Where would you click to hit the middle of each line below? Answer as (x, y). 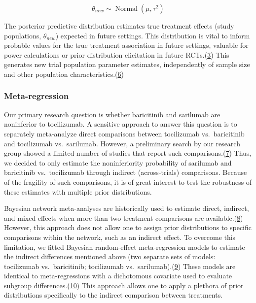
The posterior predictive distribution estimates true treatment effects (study (119, 26)
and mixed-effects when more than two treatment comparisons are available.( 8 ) (124, 218)
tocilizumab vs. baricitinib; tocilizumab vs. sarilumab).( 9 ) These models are (120, 266)
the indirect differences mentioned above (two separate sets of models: (110, 256)
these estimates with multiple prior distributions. (78, 191)
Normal (126, 9)
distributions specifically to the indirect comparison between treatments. (113, 295)
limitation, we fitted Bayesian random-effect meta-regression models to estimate (125, 247)
